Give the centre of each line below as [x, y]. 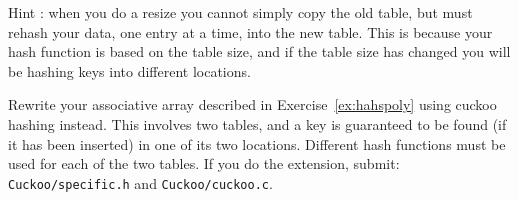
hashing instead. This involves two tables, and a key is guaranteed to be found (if [257, 123]
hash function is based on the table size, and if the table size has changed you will [259, 51]
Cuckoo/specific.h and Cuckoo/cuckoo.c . [140, 182]
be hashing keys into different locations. [129, 70]
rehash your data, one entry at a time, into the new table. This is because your [250, 31]
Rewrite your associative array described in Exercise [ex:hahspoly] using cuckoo [252, 104]
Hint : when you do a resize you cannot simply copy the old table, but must [240, 12]
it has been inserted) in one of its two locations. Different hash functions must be [257, 143]
